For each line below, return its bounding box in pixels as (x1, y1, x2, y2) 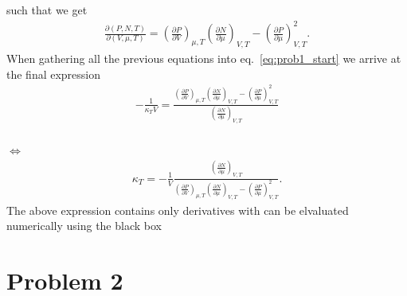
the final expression (6, 65, 101, 82)
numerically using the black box (6, 217, 162, 234)
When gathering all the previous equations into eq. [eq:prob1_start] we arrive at (6, 49, 401, 66)
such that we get (6, 2, 88, 18)
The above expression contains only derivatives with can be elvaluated (6, 201, 349, 218)
